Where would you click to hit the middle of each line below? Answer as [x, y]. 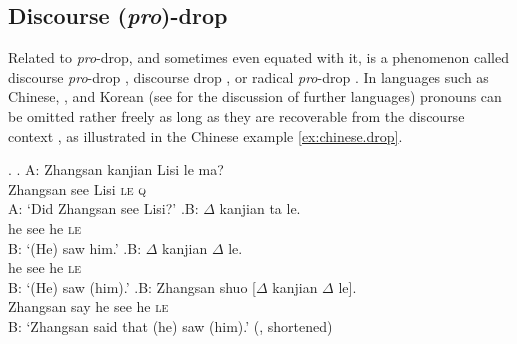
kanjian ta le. [260, 208]
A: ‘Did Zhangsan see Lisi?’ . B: [103, 208]
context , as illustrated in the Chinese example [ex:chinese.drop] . [205, 135]
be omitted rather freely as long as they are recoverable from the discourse [236, 115]
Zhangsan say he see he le [88, 306]
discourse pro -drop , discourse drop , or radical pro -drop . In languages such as [248, 76]
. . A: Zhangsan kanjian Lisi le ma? [116, 169]
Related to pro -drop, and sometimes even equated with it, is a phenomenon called [259, 57]
